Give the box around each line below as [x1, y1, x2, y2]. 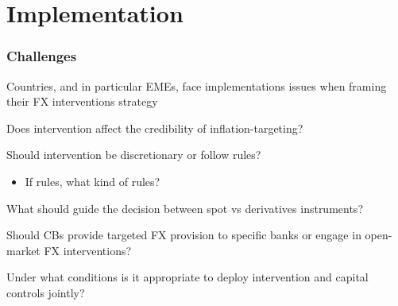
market [6, 242, 41, 258]
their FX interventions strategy [6, 93, 158, 110]
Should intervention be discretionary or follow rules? [6, 146, 261, 163]
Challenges [6, 46, 77, 66]
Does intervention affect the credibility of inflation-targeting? [6, 119, 303, 136]
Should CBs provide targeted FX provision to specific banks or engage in [6, 227, 361, 243]
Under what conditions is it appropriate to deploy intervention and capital [6, 269, 369, 285]
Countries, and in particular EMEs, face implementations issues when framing [6, 77, 387, 94]
